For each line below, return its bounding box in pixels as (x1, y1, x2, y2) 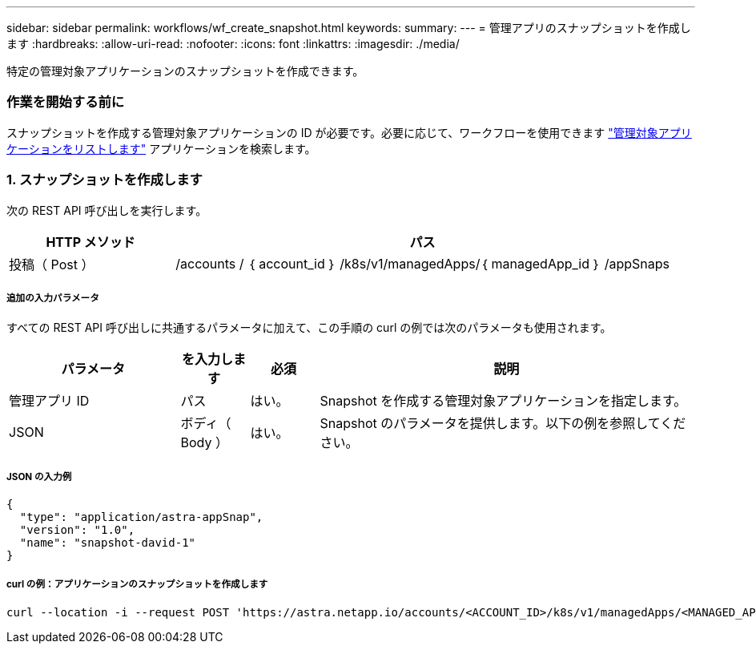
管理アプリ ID (9, 393, 90, 410)
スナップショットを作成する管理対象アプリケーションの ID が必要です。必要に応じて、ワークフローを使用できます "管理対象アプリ (6, 125, 692, 139)
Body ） (180, 434, 228, 451)
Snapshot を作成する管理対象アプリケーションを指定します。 (320, 393, 687, 410)
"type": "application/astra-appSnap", (19, 511, 263, 524)
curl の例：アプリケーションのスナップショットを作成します (6, 579, 268, 591)
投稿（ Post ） (9, 256, 94, 273)
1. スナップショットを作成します (6, 172, 203, 188)
